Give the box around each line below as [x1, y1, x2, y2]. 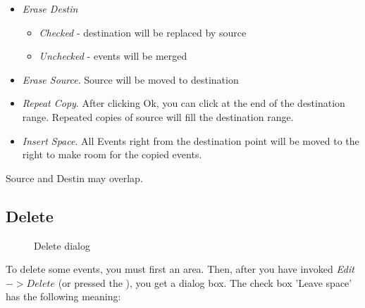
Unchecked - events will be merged [39, 49, 187, 63]
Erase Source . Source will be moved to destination [22, 72, 239, 86]
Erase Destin [22, 1, 78, 15]
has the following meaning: [6, 289, 121, 304]
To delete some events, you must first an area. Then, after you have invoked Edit [6, 262, 354, 276]
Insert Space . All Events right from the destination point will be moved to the [22, 133, 359, 148]
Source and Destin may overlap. [6, 170, 143, 185]
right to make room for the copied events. [22, 147, 202, 162]
